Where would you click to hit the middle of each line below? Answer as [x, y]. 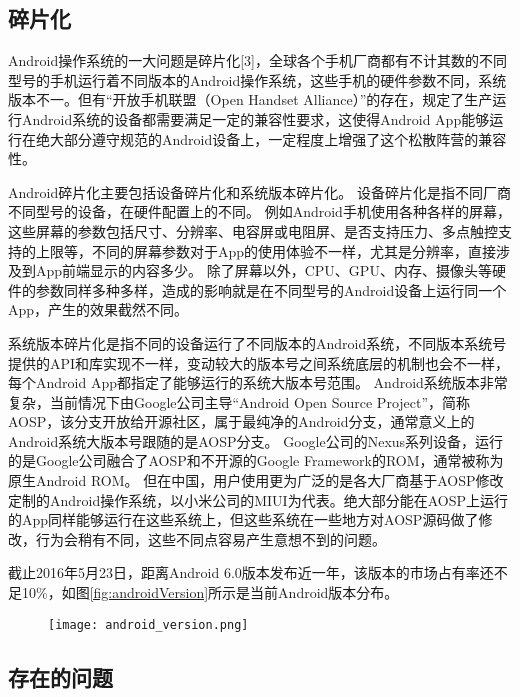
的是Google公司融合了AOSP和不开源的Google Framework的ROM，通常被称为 [256, 460]
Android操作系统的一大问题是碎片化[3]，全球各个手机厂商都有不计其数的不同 [258, 60]
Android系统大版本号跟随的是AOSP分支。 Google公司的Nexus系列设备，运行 [256, 440]
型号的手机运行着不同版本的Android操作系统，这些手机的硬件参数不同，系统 [257, 79]
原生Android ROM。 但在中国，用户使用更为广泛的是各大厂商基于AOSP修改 [256, 480]
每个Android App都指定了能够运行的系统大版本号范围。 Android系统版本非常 [258, 382]
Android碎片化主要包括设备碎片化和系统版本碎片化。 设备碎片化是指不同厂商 [259, 191]
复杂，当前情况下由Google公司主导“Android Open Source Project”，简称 [239, 401]
